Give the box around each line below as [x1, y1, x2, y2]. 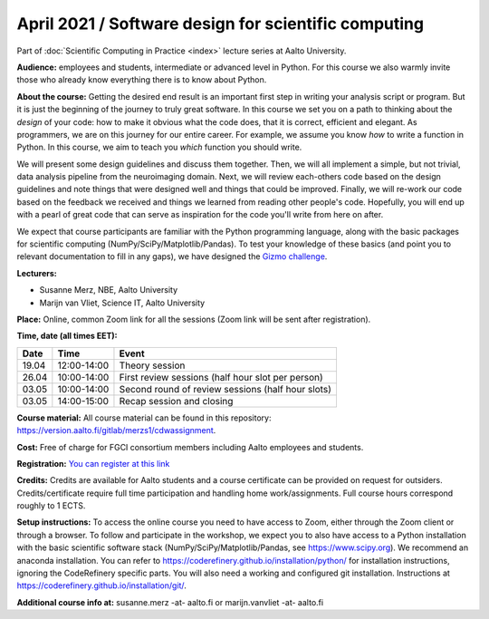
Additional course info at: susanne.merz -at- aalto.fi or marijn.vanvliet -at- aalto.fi [16, 596, 324, 607]
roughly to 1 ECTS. [16, 500, 86, 511]
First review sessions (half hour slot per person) [119, 371, 323, 383]
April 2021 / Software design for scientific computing [16, 14, 425, 34]
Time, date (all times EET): [16, 331, 118, 342]
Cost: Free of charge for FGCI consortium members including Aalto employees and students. [16, 441, 364, 452]
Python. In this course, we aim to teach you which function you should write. [16, 141, 302, 153]
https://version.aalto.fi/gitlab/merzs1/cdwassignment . [16, 425, 216, 436]
